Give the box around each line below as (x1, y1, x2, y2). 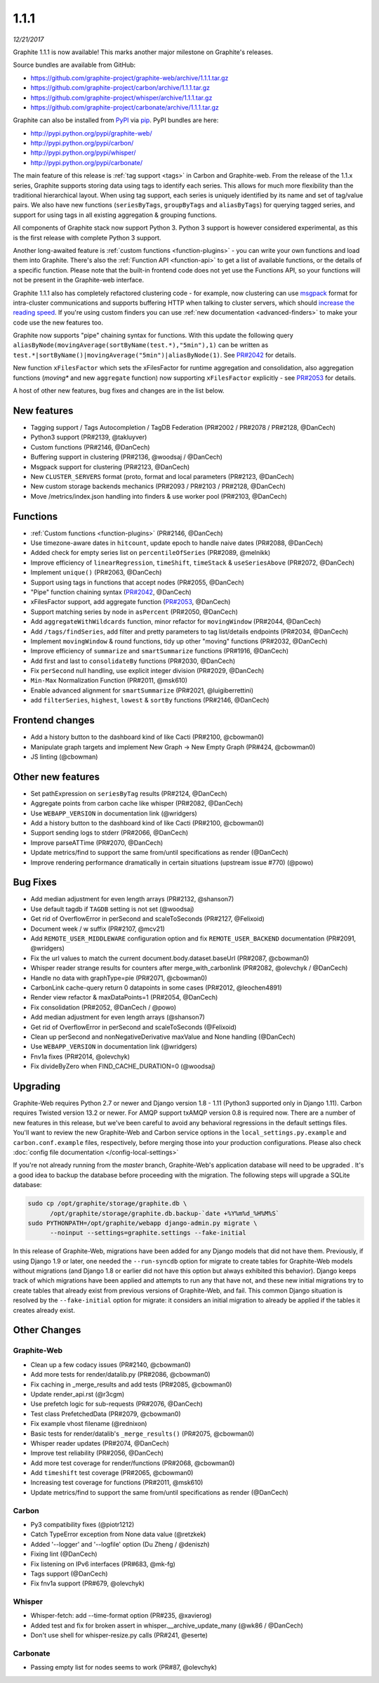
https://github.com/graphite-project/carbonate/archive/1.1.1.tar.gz (30, 103, 219, 112)
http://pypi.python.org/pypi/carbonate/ (30, 158, 143, 166)
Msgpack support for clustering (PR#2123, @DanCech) (30, 462, 190, 471)
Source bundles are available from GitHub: (13, 60, 136, 70)
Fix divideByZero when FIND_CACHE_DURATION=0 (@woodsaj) (30, 1062, 215, 1070)
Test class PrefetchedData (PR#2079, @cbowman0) (30, 1409, 182, 1418)
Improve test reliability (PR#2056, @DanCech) (30, 1449, 164, 1458)
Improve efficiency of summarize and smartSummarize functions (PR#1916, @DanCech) (30, 647, 289, 655)
